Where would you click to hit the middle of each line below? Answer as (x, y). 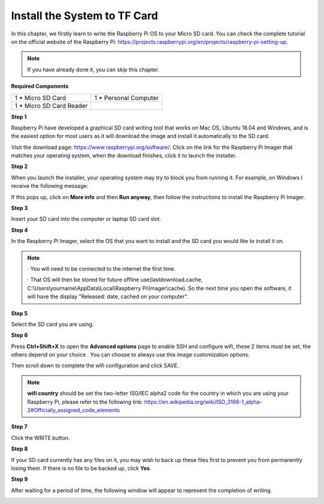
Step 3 (19, 208)
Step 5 (19, 313)
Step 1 (19, 116)
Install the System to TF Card (85, 16)
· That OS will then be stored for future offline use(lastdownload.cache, (115, 280)
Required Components (40, 86)
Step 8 (19, 449)
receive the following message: (49, 186)
